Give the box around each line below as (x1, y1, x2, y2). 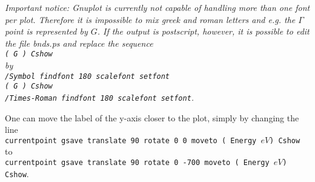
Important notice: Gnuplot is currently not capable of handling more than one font (5, 1, 310, 13)
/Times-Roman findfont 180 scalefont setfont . (5, 90, 194, 103)
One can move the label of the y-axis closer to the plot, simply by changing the (5, 111, 299, 124)
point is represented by (5, 25, 88, 38)
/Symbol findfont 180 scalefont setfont (5, 72, 170, 81)
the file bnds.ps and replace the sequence (5, 36, 153, 49)
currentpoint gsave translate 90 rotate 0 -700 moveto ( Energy (5, 158, 270, 167)
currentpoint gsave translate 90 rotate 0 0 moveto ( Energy (5, 136, 257, 145)
